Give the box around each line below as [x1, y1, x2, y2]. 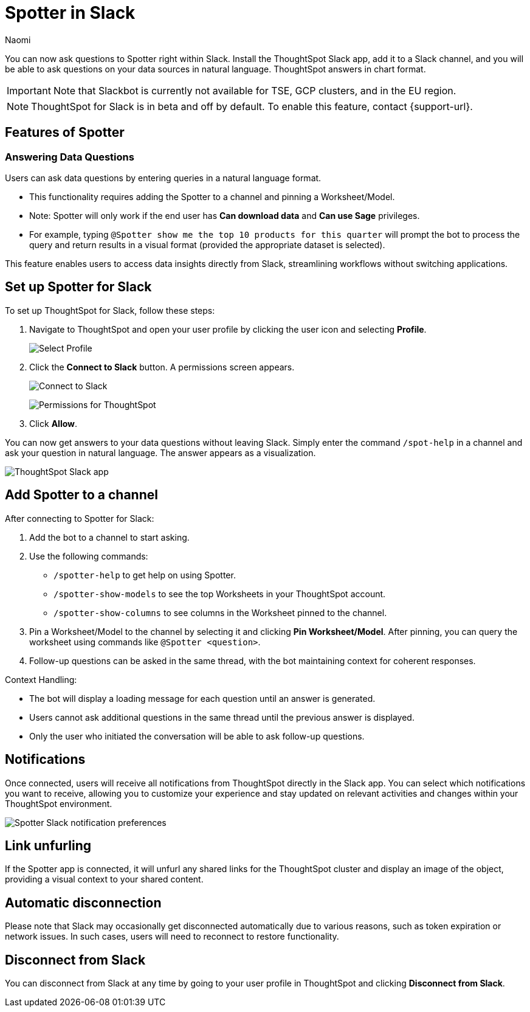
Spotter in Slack [5, 2, 136, 23]
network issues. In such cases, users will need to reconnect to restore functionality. [5, 931, 339, 942]
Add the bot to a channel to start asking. [29, 532, 190, 542]
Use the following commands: [29, 550, 148, 561]
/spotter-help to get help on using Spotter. [53, 569, 236, 580]
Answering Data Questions [5, 150, 134, 163]
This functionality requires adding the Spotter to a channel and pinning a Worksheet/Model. [29, 191, 395, 202]
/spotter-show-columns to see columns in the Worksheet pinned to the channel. [53, 607, 387, 618]
